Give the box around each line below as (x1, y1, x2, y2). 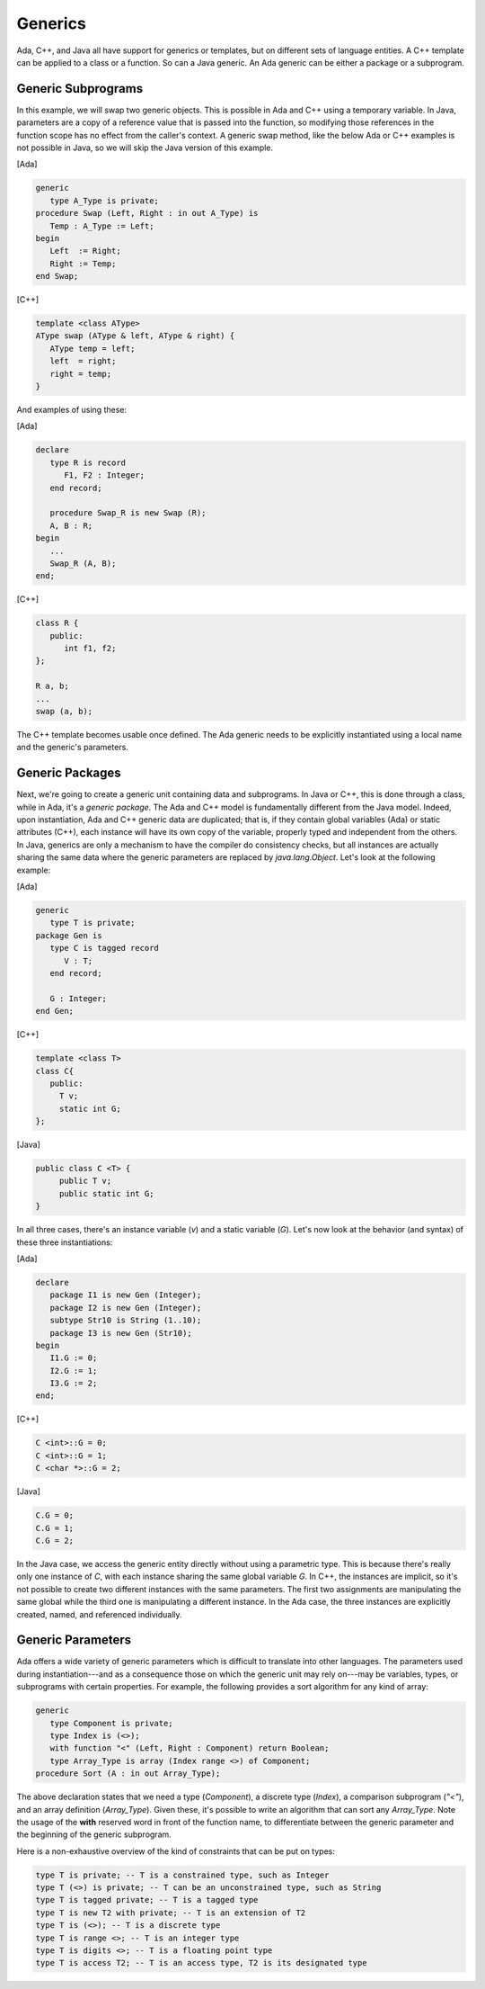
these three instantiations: (16, 1237, 113, 1248)
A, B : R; (49, 520, 93, 531)
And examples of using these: (16, 405, 128, 416)
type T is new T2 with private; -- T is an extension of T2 (35, 1907, 306, 1918)
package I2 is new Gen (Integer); (49, 1303, 202, 1313)
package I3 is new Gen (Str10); (49, 1328, 192, 1338)
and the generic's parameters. (16, 742, 129, 753)
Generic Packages (16, 766, 121, 781)
